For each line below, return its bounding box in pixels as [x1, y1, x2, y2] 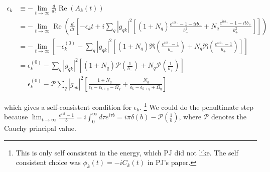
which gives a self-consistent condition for [4, 101, 131, 112]
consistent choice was [16, 157, 81, 167]
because [4, 111, 28, 122]
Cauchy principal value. [4, 123, 76, 133]
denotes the [211, 111, 246, 122]
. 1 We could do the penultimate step [140, 100, 253, 112]
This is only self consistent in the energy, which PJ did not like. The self [16, 147, 238, 157]
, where [179, 111, 201, 122]
